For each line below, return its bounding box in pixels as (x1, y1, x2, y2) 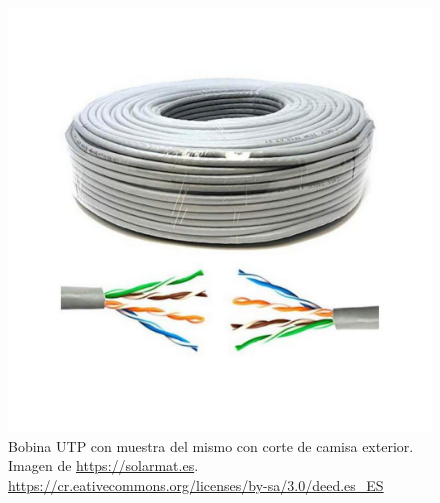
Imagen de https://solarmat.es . (8, 455, 199, 476)
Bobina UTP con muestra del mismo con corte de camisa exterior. (8, 435, 414, 456)
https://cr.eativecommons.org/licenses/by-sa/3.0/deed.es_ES (8, 474, 384, 495)
